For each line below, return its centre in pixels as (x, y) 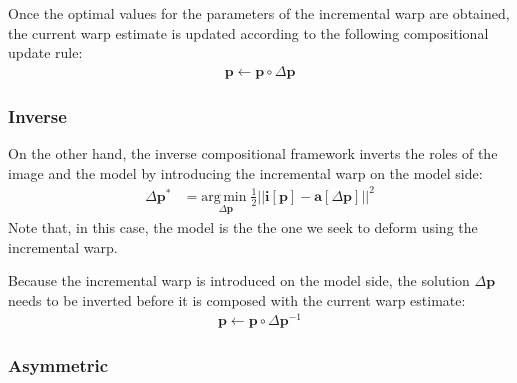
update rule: (45, 52)
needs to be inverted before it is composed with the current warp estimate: (237, 299)
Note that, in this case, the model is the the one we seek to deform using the (243, 226)
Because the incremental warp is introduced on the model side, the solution (239, 280)
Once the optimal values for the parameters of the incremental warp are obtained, (259, 13)
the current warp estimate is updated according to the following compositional (248, 32)
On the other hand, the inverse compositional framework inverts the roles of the (253, 153)
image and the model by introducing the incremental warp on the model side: (245, 172)
